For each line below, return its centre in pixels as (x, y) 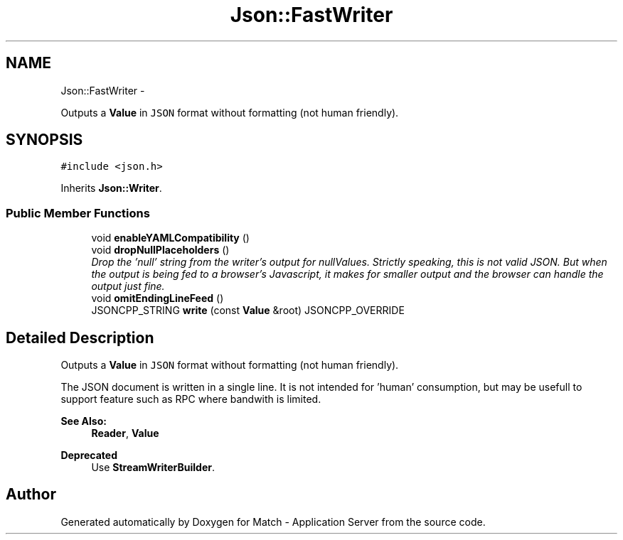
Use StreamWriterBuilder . (153, 468)
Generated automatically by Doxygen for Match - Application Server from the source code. (273, 522)
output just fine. (128, 286)
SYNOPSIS (44, 140)
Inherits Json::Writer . (111, 188)
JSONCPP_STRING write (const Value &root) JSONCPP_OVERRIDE (248, 310)
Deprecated (89, 455)
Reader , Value (125, 433)
